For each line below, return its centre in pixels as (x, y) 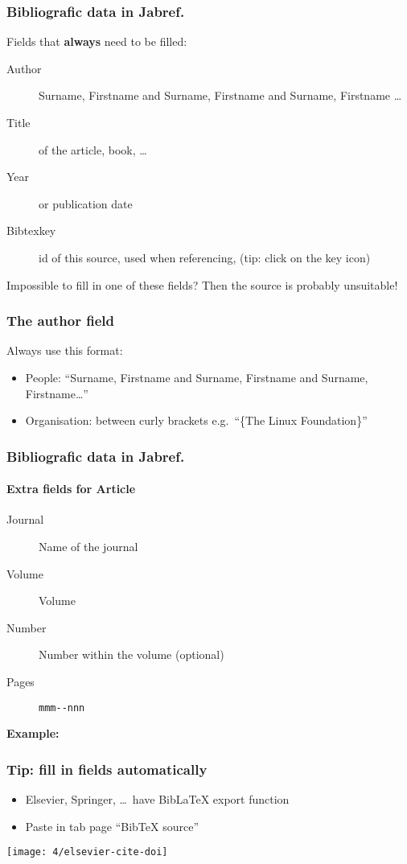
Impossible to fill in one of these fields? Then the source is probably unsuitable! (202, 284)
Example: (33, 733)
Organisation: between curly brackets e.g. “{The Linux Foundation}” (196, 420)
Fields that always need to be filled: (97, 41)
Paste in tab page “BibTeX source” (112, 826)
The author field (60, 321)
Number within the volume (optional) (132, 654)
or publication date (86, 203)
